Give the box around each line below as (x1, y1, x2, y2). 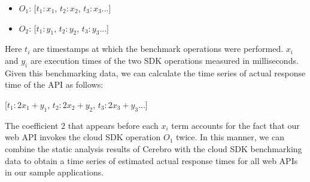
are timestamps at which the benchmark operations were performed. (32, 42, 284, 55)
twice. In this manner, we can (175, 131, 284, 143)
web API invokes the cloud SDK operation (5, 131, 161, 143)
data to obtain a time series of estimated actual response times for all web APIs (5, 154, 298, 166)
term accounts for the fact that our (171, 119, 300, 131)
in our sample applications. (5, 166, 104, 178)
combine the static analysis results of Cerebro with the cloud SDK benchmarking (5, 142, 302, 155)
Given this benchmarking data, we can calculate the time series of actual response (5, 66, 306, 79)
